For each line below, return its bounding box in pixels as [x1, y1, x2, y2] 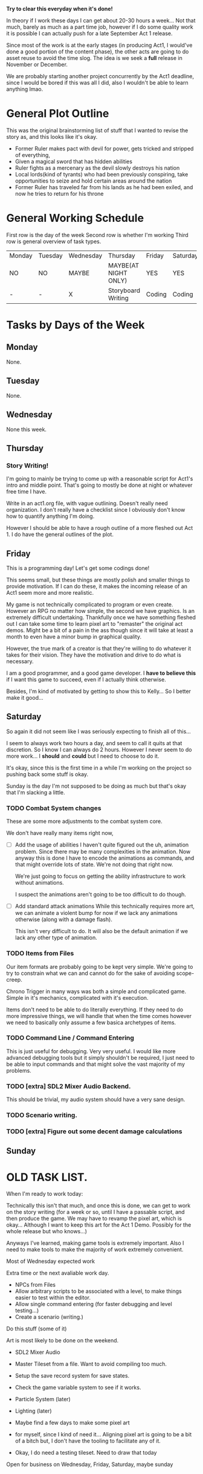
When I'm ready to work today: [6, 1190, 83, 1198]
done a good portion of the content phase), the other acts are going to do [6, 48, 189, 55]
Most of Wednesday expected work [6, 1258, 95, 1265]
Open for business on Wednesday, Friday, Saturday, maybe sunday [6, 1461, 173, 1468]
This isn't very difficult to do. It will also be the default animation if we [14, 928, 188, 935]
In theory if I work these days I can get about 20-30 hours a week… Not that [6, 17, 196, 24]
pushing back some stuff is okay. [6, 770, 89, 778]
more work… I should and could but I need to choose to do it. [6, 752, 159, 760]
